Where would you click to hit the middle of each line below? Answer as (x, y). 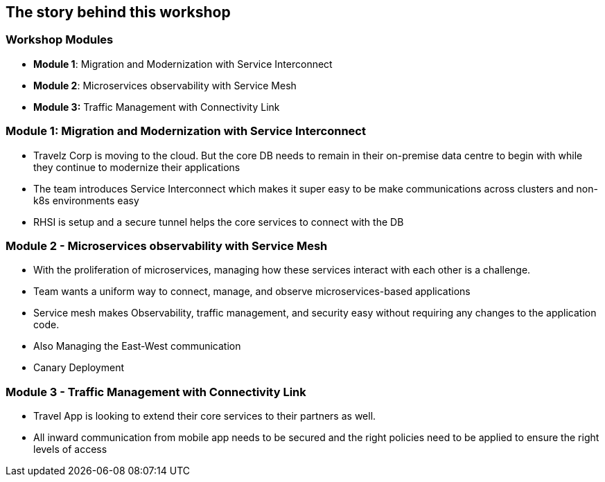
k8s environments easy (86, 200)
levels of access (70, 449)
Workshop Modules (60, 40)
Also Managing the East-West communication (137, 346)
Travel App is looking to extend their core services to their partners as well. (205, 416)
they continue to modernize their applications (137, 167)
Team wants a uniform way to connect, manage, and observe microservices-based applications (252, 292)
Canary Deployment (79, 368)
